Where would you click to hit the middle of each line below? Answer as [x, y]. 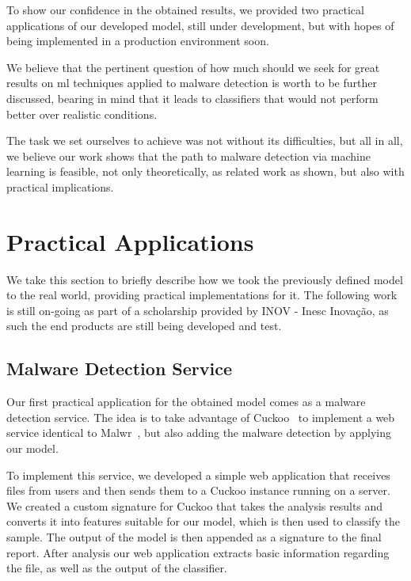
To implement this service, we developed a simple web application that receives [198, 475]
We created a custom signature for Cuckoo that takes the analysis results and [195, 505]
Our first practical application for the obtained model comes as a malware [186, 402]
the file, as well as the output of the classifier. [117, 568]
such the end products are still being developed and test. [144, 326]
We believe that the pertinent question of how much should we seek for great [193, 67]
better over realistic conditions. [82, 114]
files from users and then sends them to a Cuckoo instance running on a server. [198, 490]
